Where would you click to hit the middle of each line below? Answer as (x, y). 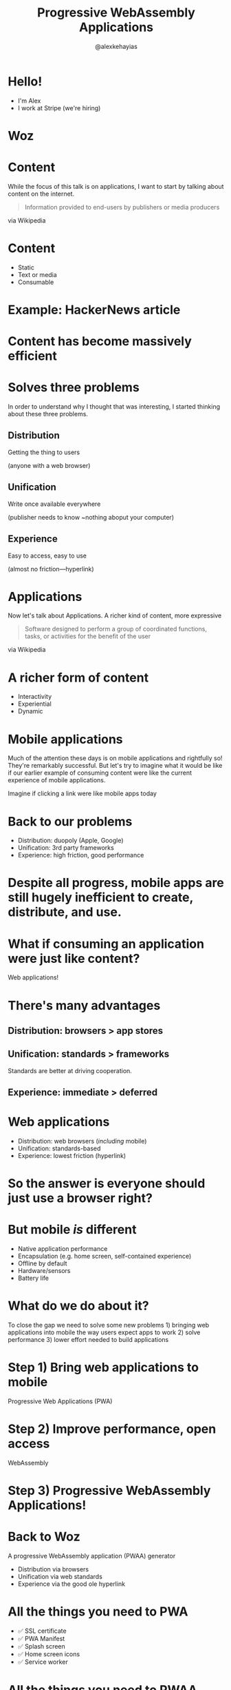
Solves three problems (74, 388)
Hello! (25, 81)
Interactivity (35, 697)
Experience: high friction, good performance (81, 855)
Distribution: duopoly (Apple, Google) (70, 841)
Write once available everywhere (54, 504)
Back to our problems (70, 821)
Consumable (36, 282)
